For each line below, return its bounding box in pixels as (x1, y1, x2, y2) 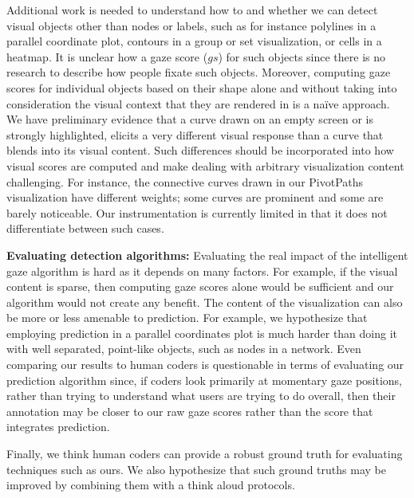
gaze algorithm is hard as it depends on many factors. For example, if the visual (6, 262, 398, 279)
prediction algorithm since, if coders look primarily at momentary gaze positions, (6, 371, 403, 388)
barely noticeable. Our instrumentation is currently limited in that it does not (6, 204, 388, 221)
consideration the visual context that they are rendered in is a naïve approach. (6, 95, 390, 112)
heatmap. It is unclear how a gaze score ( (6, 48, 208, 65)
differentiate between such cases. (6, 220, 164, 237)
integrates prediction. (6, 418, 110, 435)
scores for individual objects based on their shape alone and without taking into (6, 79, 397, 96)
